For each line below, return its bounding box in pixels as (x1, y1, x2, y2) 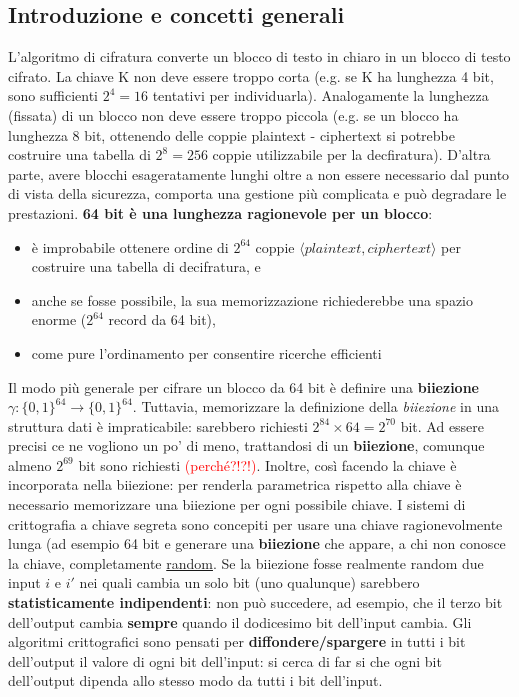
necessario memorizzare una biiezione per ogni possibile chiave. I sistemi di (8, 494, 466, 515)
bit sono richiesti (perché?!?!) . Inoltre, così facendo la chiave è (78, 454, 457, 475)
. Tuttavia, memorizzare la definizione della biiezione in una (132, 396, 499, 417)
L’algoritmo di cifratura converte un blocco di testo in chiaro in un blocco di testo (8, 46, 511, 67)
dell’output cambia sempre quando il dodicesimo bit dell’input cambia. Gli (8, 611, 472, 632)
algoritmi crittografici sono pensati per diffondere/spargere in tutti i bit (8, 631, 466, 652)
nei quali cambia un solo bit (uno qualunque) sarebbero (79, 572, 420, 593)
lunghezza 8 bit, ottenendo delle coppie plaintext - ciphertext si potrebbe (8, 124, 456, 145)
